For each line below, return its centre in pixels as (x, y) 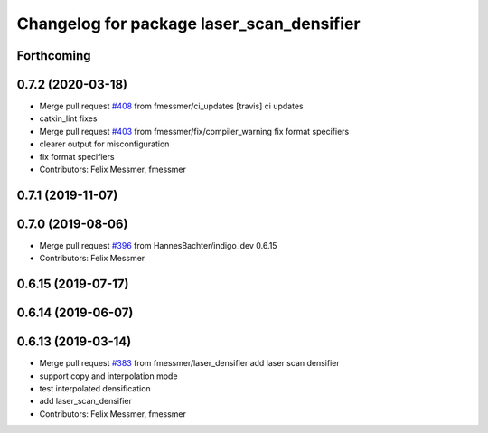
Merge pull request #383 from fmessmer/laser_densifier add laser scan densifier (189, 363)
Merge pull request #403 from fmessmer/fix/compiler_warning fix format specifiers (194, 131)
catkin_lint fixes (68, 118)
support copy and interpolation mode (108, 376)
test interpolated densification (95, 389)
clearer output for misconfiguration (104, 144)
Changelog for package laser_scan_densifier (188, 24)
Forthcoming (54, 56)
